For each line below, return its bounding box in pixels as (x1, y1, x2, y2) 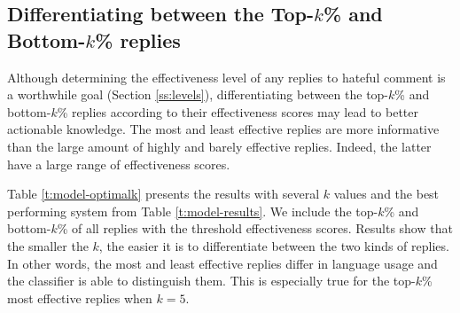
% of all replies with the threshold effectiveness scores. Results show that (57, 219, 453, 238)
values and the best (333, 184, 440, 203)
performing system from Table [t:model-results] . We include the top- (7, 201, 378, 220)
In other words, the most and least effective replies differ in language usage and (7, 254, 438, 272)
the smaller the (7, 236, 89, 254)
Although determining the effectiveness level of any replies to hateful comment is (7, 67, 446, 86)
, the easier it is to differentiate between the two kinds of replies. (98, 236, 449, 254)
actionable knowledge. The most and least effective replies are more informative (7, 120, 440, 138)
